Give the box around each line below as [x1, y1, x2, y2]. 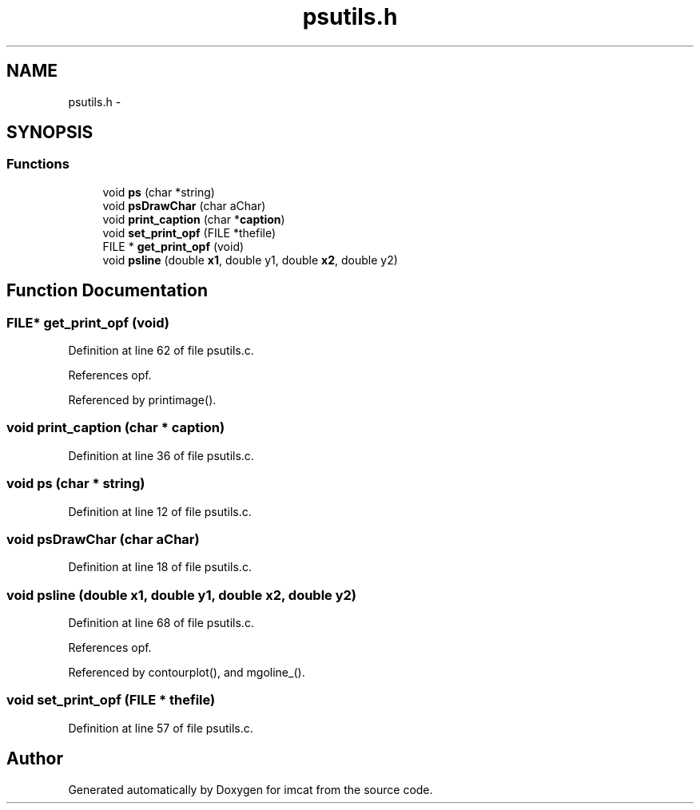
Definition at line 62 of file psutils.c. [68, 343, 254, 358]
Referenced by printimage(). [68, 393, 217, 407]
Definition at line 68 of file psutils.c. [68, 616, 254, 630]
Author [6, 748, 63, 769]
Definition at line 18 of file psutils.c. [68, 560, 252, 574]
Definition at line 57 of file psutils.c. [68, 721, 253, 735]
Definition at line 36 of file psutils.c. [68, 448, 254, 463]
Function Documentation [6, 280, 208, 301]
